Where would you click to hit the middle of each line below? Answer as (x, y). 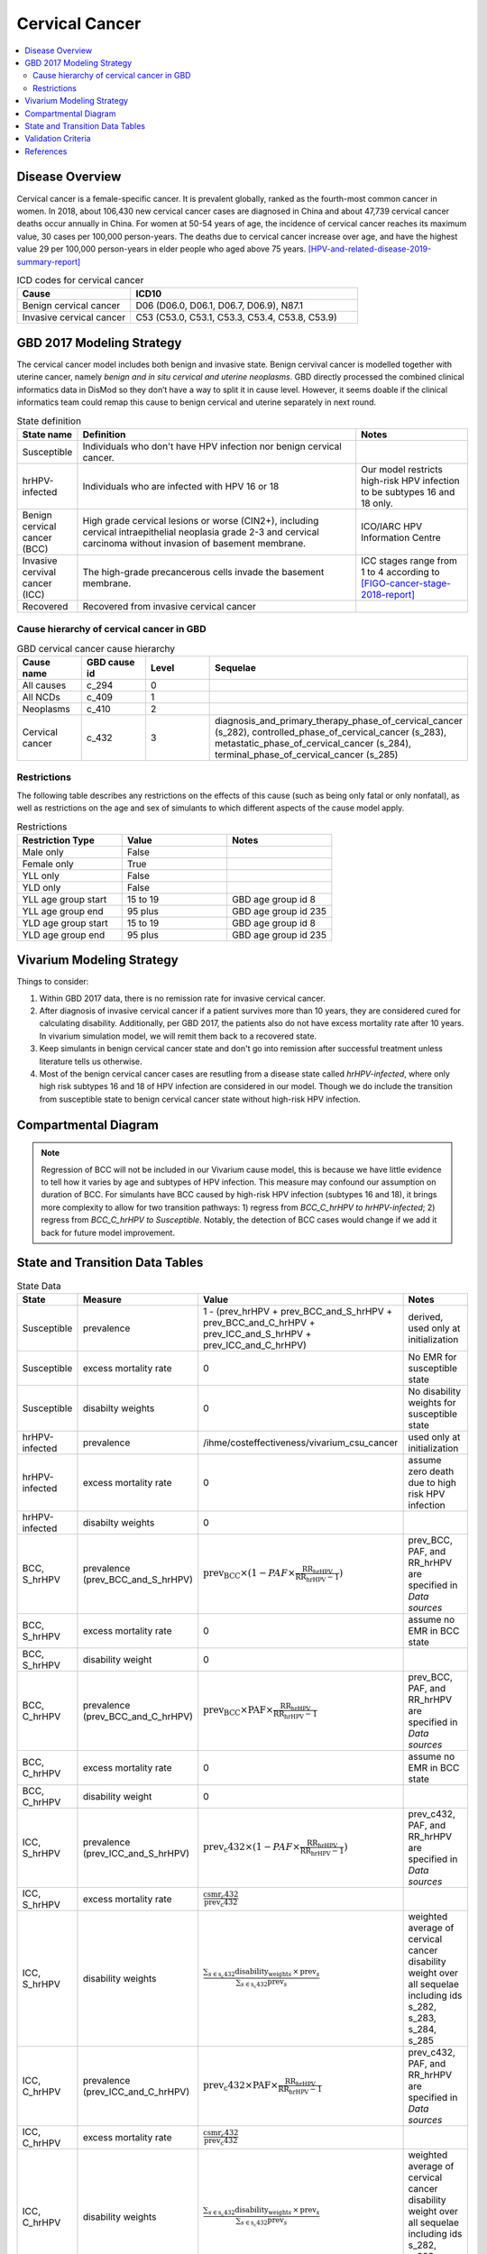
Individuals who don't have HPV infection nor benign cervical (212, 446)
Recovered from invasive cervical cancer (170, 606)
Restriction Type (58, 840)
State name (47, 435)
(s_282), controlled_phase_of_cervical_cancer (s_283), (331, 732)
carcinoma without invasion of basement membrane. (194, 543)
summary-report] (49, 261)
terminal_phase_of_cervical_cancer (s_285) (307, 755)
